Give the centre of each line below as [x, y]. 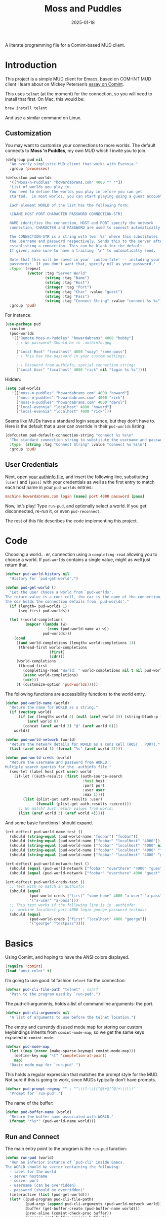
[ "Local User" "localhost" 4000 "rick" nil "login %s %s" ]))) [82, 370]
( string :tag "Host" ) [67, 283]
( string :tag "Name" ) [67, 278]
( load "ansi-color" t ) [28, 971]
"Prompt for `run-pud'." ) [36, 1093]
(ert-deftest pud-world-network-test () [47, 864]
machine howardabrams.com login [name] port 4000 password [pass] [75, 496]
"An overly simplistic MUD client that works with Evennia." [74, 164]
